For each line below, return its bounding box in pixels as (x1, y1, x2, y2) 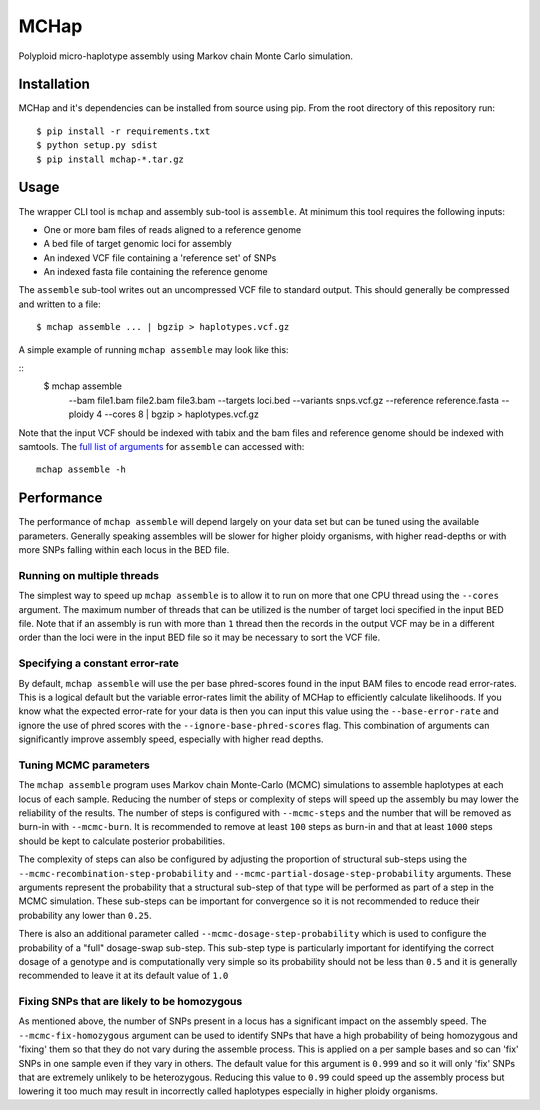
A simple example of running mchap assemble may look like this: (18, 343, 289, 355)
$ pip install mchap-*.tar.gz (36, 153, 185, 165)
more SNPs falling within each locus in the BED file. (18, 544, 230, 556)
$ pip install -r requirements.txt (36, 125, 211, 137)
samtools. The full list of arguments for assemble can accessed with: (18, 441, 305, 452)
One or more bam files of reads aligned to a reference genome (43, 223, 302, 235)
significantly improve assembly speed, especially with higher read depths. (18, 733, 324, 745)
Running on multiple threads (18, 568, 160, 582)
